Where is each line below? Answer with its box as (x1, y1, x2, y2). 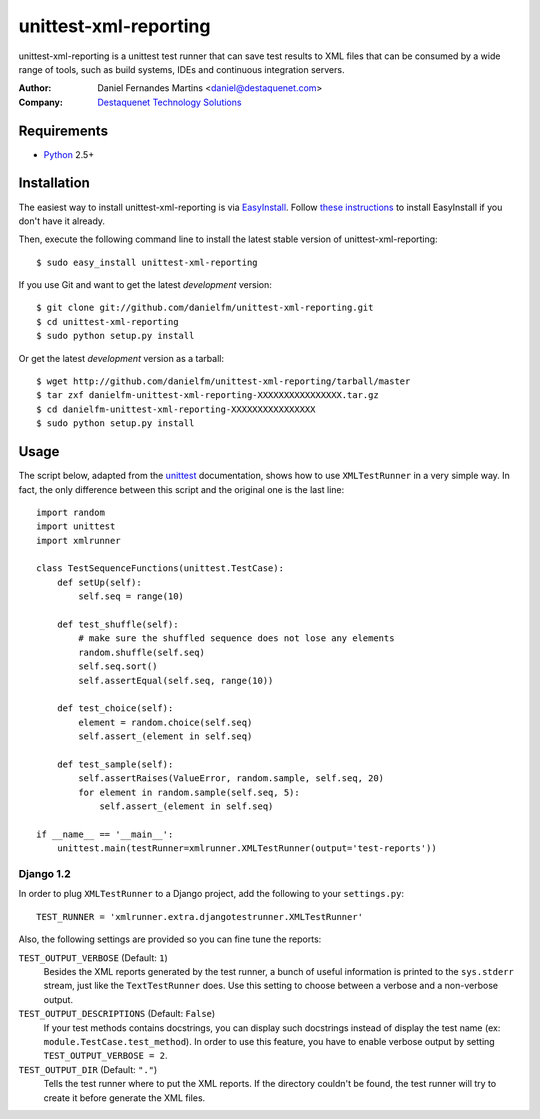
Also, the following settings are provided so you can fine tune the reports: (18, 933, 322, 945)
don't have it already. (18, 215, 105, 227)
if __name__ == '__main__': (36, 828, 174, 840)
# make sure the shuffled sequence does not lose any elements (78, 633, 395, 644)
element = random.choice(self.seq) (78, 716, 253, 728)
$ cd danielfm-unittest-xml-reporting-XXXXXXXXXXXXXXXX (36, 403, 316, 415)
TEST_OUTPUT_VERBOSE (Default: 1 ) (18, 951, 169, 964)
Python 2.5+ (43, 148, 95, 160)
